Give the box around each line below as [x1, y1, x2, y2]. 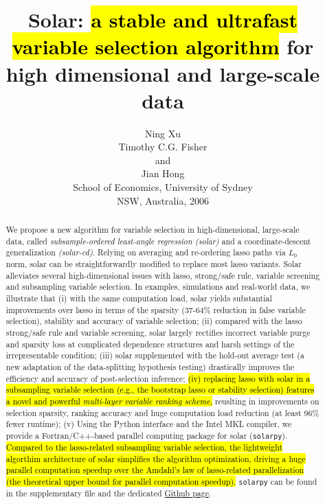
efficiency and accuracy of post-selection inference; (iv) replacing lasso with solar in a [5, 372, 311, 384]
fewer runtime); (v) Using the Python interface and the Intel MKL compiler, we [5, 418, 292, 430]
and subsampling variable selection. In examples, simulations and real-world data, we [5, 281, 311, 293]
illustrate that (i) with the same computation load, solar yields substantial [5, 292, 272, 303]
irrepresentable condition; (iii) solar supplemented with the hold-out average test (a [5, 350, 304, 361]
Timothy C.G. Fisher [118, 139, 208, 154]
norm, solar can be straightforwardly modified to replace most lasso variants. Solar [5, 258, 302, 270]
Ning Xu [144, 126, 181, 140]
